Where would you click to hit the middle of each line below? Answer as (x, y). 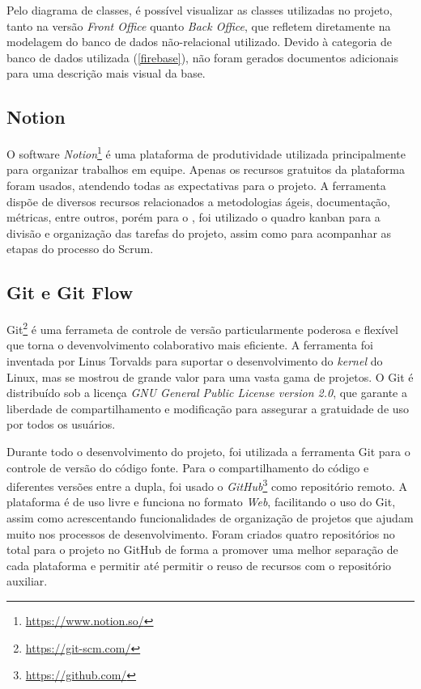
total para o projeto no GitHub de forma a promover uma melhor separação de (202, 550)
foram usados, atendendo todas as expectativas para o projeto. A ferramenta (196, 186)
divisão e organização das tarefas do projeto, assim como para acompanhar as (199, 232)
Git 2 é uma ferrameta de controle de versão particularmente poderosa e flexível (202, 328)
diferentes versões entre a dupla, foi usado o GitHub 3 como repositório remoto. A (207, 485)
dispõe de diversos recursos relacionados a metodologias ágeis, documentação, (199, 201)
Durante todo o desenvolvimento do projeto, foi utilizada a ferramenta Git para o (208, 451)
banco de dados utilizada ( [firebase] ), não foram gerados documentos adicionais (202, 57)
